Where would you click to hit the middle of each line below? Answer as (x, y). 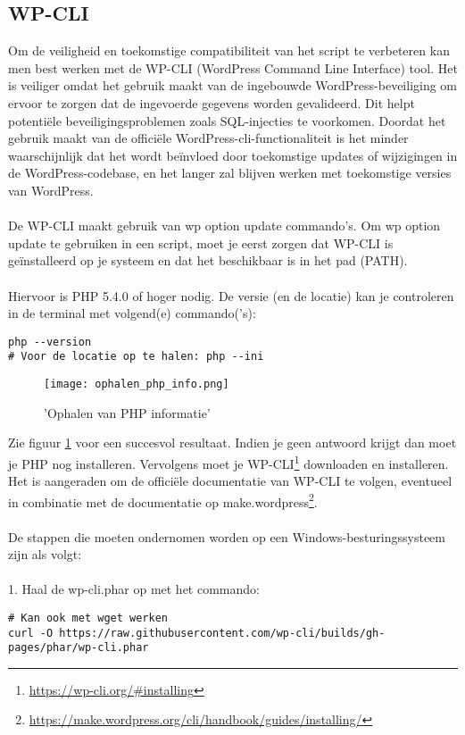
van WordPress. (51, 190)
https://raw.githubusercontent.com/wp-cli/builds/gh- (222, 633)
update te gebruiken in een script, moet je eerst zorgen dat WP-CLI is (201, 242)
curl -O (31, 633)
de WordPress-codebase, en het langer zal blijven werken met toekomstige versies (230, 173)
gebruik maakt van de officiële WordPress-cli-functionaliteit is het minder (208, 138)
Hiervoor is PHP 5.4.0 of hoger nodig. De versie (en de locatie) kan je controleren (231, 295)
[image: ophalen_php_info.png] (137, 384)
